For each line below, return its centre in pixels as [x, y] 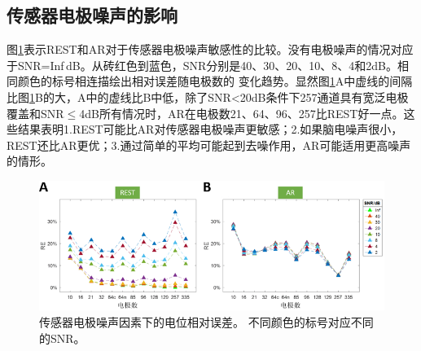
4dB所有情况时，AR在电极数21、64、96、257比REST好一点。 [241, 113]
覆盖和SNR [35, 113]
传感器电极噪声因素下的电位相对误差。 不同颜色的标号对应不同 [206, 322]
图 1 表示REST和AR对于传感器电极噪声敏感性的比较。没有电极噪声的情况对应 [210, 49]
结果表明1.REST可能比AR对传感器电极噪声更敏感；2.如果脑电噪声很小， [210, 129]
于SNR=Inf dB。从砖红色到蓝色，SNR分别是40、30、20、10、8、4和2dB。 [202, 65]
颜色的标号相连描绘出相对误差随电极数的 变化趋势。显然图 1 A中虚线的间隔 [215, 81]
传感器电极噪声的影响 [92, 15]
